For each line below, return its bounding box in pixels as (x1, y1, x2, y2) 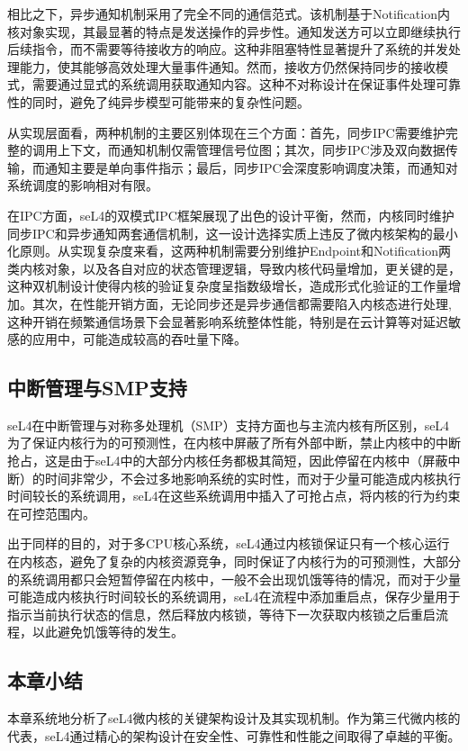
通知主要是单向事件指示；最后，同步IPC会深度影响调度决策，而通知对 (44, 158, 458, 176)
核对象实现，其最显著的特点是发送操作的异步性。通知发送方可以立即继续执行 (7, 22, 461, 41)
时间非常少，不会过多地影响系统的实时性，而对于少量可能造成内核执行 (44, 468, 461, 487)
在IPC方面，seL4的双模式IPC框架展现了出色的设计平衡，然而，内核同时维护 (7, 205, 454, 224)
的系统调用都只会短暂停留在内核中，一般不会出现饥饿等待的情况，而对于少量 (7, 569, 461, 588)
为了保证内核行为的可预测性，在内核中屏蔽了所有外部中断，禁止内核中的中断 (7, 433, 461, 452)
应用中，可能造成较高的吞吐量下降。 (31, 330, 247, 348)
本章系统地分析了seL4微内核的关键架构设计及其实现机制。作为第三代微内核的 (7, 709, 461, 728)
